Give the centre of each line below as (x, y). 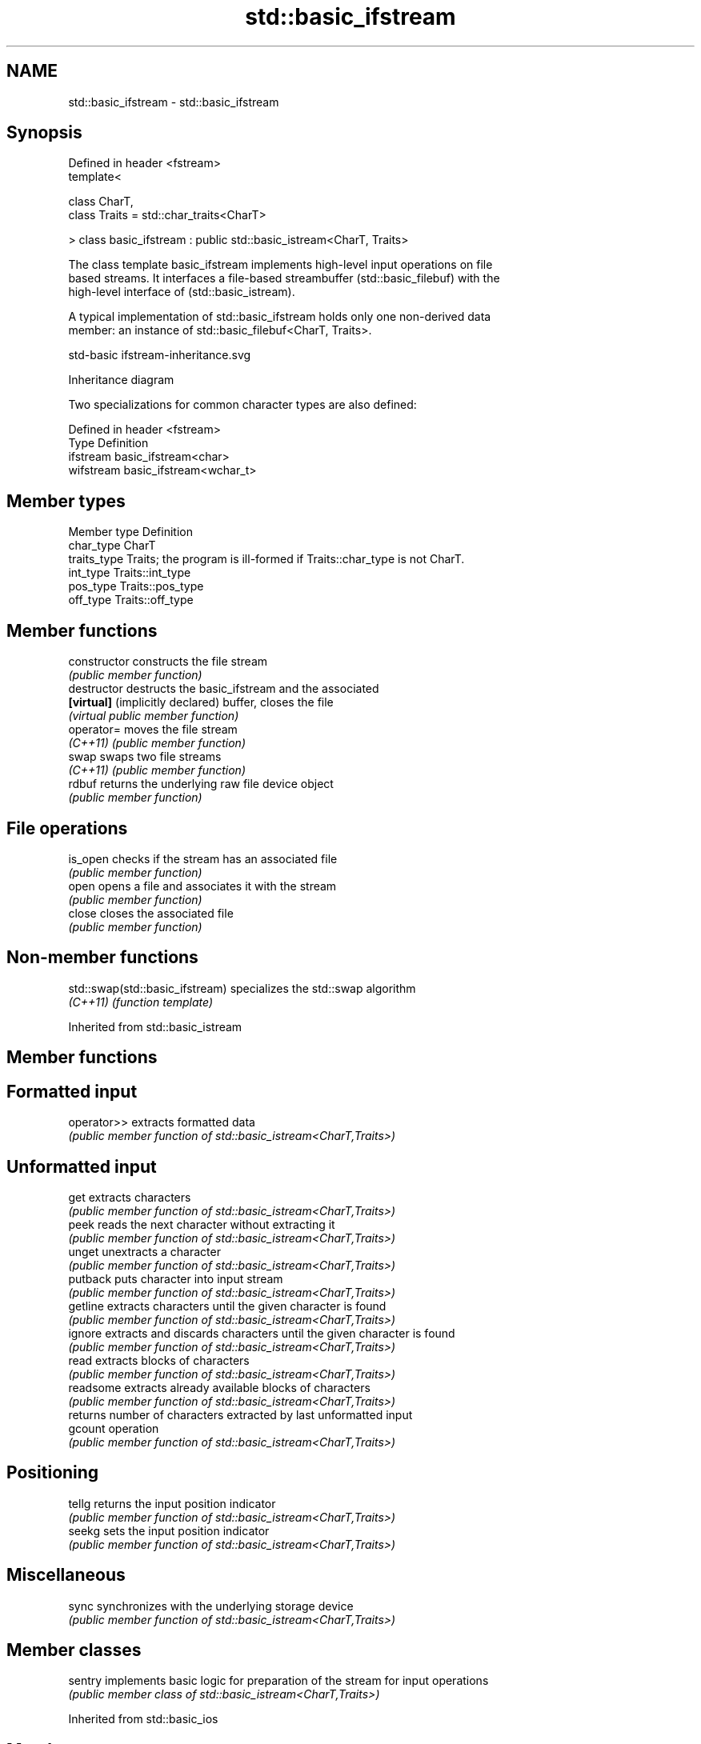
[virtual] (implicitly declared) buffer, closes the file (201, 702)
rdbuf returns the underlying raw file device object (201, 784)
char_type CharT (112, 546)
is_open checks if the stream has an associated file (203, 858)
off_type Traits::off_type (131, 600)
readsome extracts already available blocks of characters (219, 1387)
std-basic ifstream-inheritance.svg (160, 355)
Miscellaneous (66, 1575)
